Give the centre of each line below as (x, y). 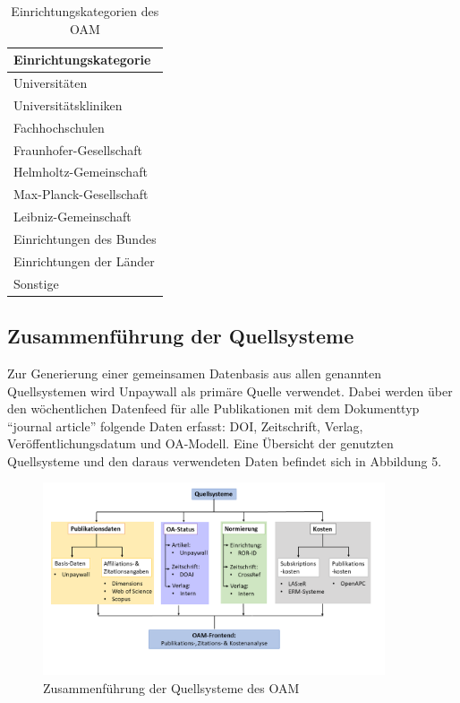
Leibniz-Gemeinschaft (72, 217)
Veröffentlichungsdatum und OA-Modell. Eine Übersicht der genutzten (200, 443)
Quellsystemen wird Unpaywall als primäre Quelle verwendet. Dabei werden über (230, 391)
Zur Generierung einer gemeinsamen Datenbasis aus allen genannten (195, 373)
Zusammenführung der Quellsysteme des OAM (171, 687)
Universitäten (51, 83)
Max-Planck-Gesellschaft (81, 194)
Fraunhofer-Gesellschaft (78, 149)
